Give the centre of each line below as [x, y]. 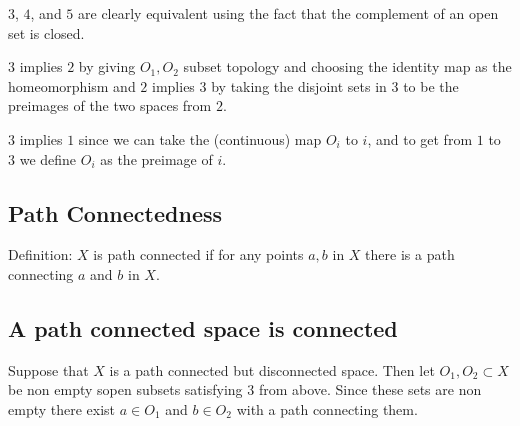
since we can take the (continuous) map [200, 138]
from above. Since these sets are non [370, 389]
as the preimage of [156, 158]
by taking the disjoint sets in [299, 85]
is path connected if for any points [198, 254]
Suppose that [48, 369]
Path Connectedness [115, 212]
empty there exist [62, 408]
